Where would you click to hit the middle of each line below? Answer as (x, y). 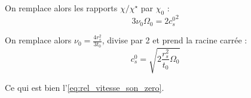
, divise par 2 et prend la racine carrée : (175, 40)
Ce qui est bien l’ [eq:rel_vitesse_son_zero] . (85, 87)
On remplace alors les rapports (61, 8)
